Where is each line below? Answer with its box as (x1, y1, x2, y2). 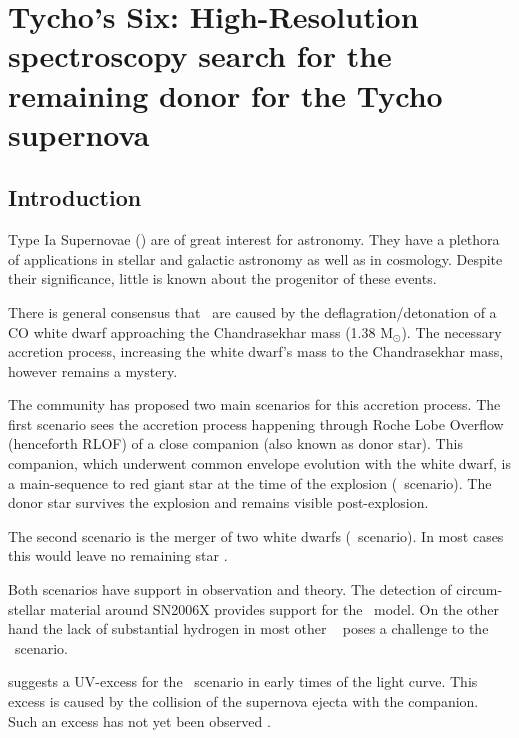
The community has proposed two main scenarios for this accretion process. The (8, 394, 501, 415)
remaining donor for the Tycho (8, 74, 443, 115)
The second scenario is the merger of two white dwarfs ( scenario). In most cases (8, 525, 504, 546)
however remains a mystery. (8, 360, 178, 381)
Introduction (8, 182, 142, 213)
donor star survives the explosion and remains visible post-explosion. (8, 492, 429, 513)
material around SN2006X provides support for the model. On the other (50, 598, 499, 619)
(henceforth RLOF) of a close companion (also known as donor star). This (8, 433, 463, 454)
